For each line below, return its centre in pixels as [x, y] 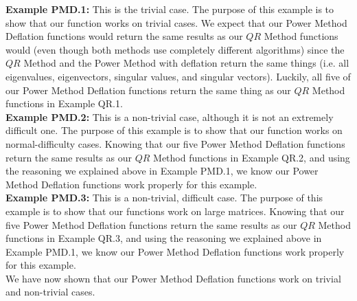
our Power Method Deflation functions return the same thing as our [148, 90]
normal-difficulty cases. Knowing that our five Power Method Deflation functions [175, 143]
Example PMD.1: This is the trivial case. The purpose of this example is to [170, 9]
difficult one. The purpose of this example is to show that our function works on [174, 130]
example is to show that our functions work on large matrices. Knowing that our [175, 211]
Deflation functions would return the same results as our [124, 36]
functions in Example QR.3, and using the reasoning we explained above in [164, 238]
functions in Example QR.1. [64, 103]
